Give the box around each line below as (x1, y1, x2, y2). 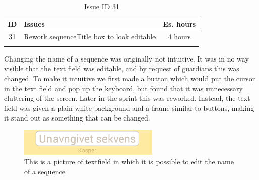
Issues (24, 18, 45, 29)
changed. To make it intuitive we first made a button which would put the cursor (4, 73, 255, 83)
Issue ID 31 (84, 1, 120, 11)
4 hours (168, 31, 191, 42)
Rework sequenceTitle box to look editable (24, 31, 156, 42)
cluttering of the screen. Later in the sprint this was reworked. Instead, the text (4, 93, 250, 103)
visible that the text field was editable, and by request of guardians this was (4, 63, 239, 74)
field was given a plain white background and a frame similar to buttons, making (4, 102, 254, 113)
